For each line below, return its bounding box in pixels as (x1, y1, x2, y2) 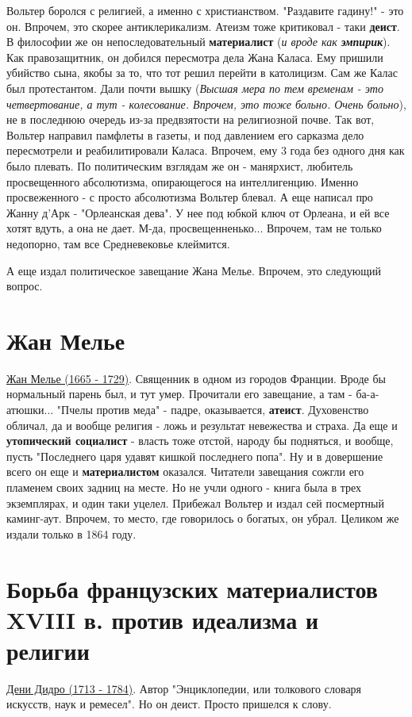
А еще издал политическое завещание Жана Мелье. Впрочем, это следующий (6, 262, 381, 278)
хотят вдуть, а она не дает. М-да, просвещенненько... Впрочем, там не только (6, 220, 382, 236)
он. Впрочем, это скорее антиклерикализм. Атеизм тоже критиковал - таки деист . (6, 17, 400, 34)
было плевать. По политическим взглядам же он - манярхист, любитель (6, 157, 353, 174)
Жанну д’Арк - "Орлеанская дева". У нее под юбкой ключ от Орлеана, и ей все (6, 204, 390, 220)
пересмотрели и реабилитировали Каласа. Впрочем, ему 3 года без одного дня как (6, 142, 405, 159)
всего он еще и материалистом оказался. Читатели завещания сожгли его (6, 463, 364, 480)
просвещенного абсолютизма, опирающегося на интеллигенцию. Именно (6, 173, 359, 190)
